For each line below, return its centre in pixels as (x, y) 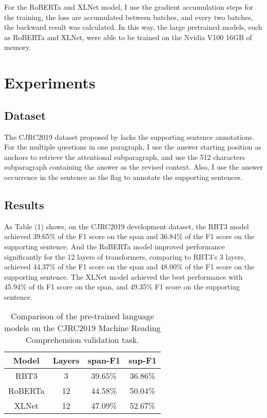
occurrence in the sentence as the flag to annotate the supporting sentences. (123, 177)
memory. (18, 47)
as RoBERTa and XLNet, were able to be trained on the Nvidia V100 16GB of (128, 37)
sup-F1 (142, 360)
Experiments (50, 83)
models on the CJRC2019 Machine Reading (82, 328)
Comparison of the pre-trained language (82, 316)
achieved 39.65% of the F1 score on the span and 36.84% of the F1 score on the (129, 236)
